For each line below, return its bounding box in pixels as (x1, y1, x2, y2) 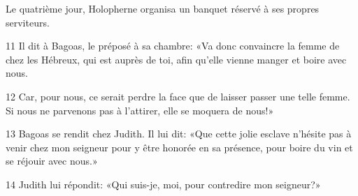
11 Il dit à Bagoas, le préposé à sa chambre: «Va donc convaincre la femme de (6, 38, 340, 53)
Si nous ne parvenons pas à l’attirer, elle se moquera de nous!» (6, 103, 274, 117)
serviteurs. (6, 15, 50, 29)
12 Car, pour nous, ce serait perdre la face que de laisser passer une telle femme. (6, 89, 350, 103)
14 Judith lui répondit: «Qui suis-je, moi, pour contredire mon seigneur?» (6, 176, 321, 191)
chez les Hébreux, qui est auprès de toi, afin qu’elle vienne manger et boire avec (6, 52, 347, 66)
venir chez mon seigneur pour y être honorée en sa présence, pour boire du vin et (6, 140, 353, 154)
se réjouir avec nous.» (6, 153, 98, 168)
